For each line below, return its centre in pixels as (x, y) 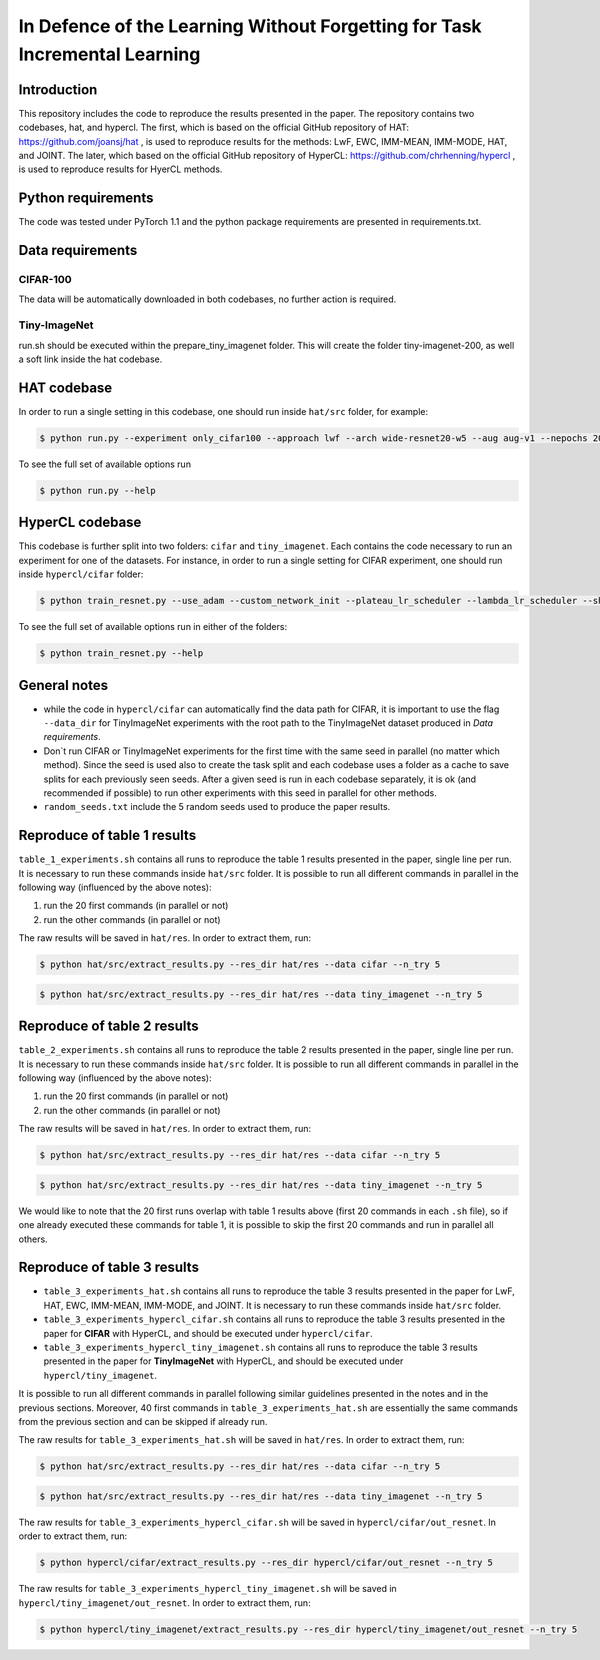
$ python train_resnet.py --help (121, 653)
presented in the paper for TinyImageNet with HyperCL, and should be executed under (223, 1361)
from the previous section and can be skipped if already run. (143, 1421)
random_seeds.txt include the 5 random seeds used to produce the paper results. (217, 807)
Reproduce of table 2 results (108, 1026)
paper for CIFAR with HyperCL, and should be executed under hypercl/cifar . (208, 1333)
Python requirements (86, 198)
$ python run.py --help (98, 490)
